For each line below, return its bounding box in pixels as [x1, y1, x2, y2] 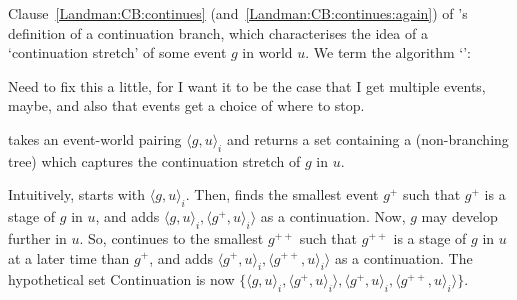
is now [195, 269, 235, 290]
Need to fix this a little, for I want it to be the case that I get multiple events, [8, 75, 486, 96]
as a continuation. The [334, 247, 473, 268]
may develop [421, 206, 498, 227]
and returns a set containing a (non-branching [226, 128, 509, 149]
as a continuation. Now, [260, 206, 406, 227]
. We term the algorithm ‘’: [305, 42, 472, 63]
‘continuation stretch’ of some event [8, 42, 227, 63]
